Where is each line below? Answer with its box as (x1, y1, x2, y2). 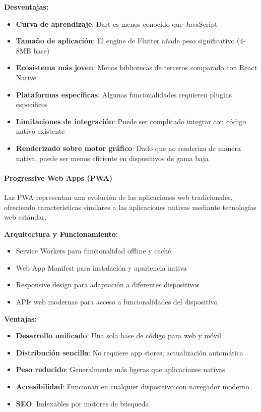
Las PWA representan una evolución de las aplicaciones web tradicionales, (4, 191, 233, 202)
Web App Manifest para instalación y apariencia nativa (16, 262, 187, 273)
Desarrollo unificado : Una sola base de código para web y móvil (16, 330, 221, 341)
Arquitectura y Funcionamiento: (4, 228, 118, 239)
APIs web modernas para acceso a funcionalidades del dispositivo (16, 296, 218, 307)
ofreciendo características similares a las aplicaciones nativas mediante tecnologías (4, 201, 256, 212)
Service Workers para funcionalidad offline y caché (16, 245, 171, 256)
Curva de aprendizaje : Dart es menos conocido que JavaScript (16, 18, 218, 29)
